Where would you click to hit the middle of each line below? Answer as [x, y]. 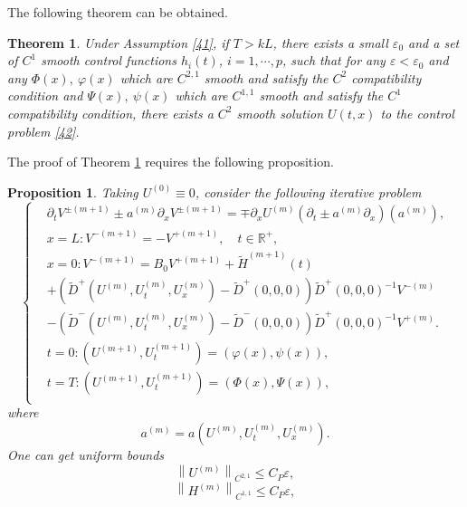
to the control [417, 113]
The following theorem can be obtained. [118, 12]
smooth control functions [109, 60]
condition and [45, 96]
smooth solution [280, 113]
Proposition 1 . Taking [73, 191]
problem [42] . [43, 131]
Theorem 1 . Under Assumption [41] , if [118, 42]
